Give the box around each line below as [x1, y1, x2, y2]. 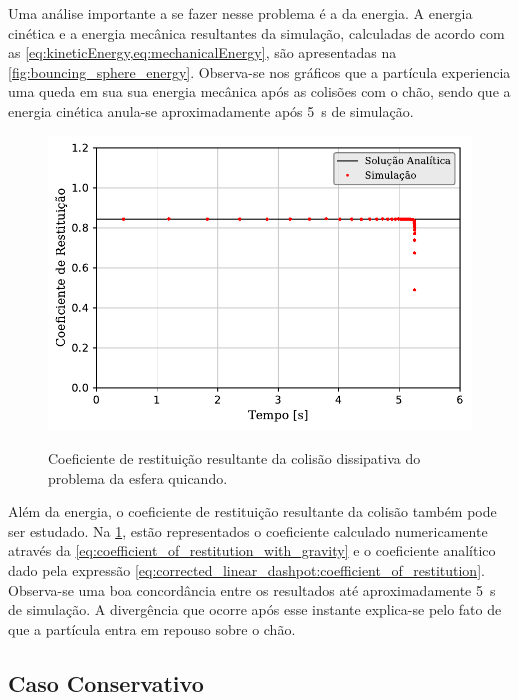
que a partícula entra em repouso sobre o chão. [8, 618, 296, 639]
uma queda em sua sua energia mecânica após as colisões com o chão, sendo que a [8, 81, 511, 102]
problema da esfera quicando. [48, 467, 228, 488]
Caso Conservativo [8, 667, 204, 698]
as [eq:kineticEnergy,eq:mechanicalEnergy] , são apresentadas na [8, 42, 397, 63]
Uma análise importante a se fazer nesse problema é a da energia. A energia [8, 3, 473, 23]
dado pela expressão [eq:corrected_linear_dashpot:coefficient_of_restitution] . [8, 559, 485, 580]
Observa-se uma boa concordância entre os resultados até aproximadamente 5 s [8, 579, 496, 600]
